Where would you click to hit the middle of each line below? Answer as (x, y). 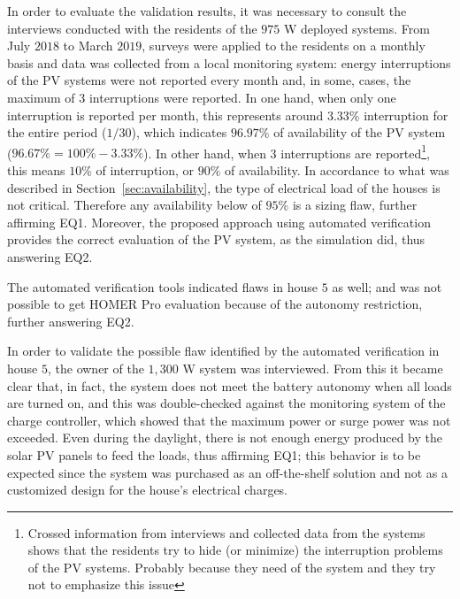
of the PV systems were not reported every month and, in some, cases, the (209, 80)
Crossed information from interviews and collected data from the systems (226, 532)
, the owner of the (96, 368)
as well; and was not (387, 286)
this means (36, 170)
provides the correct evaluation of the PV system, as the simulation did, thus (216, 239)
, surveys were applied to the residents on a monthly (284, 46)
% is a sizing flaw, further (348, 205)
